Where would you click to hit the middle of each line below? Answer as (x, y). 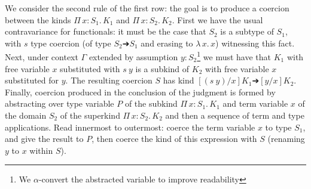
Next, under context (42, 57)
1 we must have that (234, 56)
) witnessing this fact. (255, 43)
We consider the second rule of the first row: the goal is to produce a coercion (147, 8)
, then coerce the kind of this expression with (174, 139)
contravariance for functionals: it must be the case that (106, 31)
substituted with (90, 68)
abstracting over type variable (60, 103)
